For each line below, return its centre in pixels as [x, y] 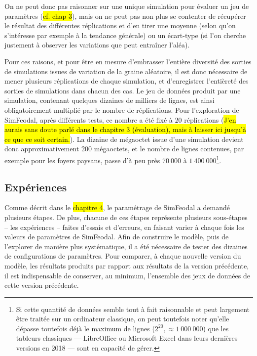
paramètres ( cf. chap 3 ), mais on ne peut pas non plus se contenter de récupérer [125, 16]
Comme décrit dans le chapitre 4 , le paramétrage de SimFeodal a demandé [117, 207]
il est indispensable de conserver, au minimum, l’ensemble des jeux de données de [127, 275]
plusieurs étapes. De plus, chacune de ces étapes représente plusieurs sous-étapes [126, 217]
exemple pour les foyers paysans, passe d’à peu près [82, 160]
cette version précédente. [42, 285]
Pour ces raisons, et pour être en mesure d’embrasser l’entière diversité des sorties [128, 61]
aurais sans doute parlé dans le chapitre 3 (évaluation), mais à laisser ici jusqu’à [125, 129]
